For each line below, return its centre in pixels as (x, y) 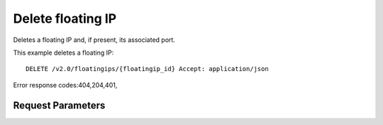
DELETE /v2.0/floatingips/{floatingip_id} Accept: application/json (147, 69)
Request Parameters (59, 105)
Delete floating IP (65, 18)
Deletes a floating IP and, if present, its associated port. (94, 40)
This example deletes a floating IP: (63, 53)
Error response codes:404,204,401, (65, 85)
